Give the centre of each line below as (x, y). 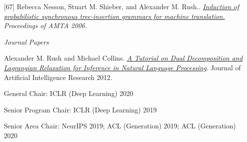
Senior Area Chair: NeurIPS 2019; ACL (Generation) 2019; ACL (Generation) (120, 126)
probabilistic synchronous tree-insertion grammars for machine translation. (115, 16)
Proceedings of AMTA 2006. (46, 25)
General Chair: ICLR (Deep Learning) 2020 (69, 93)
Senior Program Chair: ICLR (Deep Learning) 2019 (80, 109)
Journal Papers (26, 41)
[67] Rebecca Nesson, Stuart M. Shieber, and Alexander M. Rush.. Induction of (122, 6)
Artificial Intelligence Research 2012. (58, 77)
